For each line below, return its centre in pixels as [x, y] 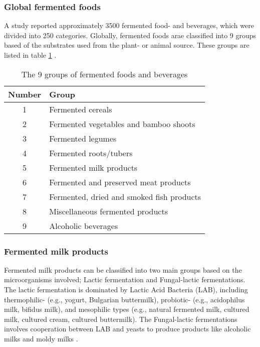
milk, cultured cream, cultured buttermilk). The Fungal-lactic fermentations [121, 319]
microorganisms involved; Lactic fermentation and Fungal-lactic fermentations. [125, 279]
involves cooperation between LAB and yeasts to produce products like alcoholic [127, 329]
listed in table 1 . [30, 55]
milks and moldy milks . [41, 338]
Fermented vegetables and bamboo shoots [122, 124]
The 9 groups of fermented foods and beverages [104, 74]
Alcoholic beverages [84, 225]
